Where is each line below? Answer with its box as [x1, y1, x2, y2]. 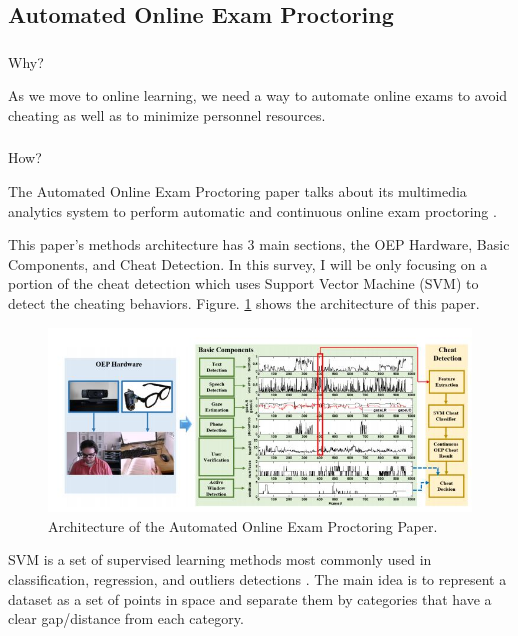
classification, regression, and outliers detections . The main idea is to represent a [8, 568, 507, 589]
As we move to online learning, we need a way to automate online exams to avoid [8, 85, 508, 106]
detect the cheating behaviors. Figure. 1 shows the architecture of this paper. [8, 292, 480, 313]
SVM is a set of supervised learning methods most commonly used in [8, 549, 432, 570]
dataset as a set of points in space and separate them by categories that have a [8, 588, 492, 609]
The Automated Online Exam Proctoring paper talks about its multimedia [8, 181, 467, 201]
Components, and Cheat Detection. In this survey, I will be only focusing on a [8, 253, 488, 274]
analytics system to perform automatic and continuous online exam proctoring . [8, 200, 497, 221]
